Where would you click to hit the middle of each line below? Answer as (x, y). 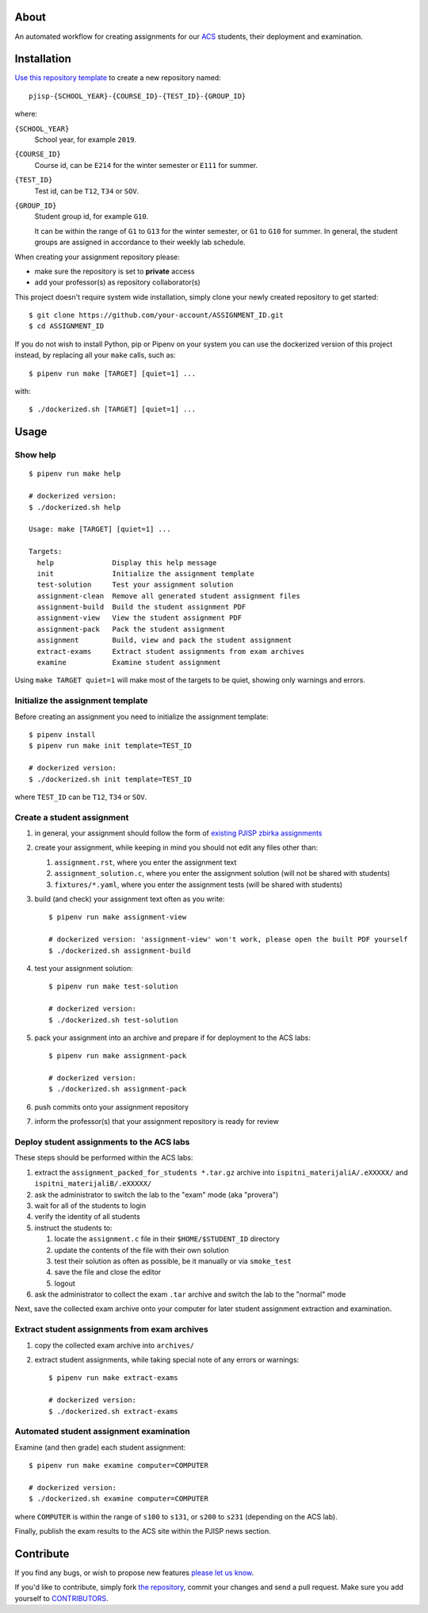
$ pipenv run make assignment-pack (118, 1056)
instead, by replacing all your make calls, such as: (95, 355)
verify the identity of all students (87, 1217)
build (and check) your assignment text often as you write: (130, 899)
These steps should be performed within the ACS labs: (104, 1158)
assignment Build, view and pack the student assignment (164, 640)
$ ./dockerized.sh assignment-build (120, 950)
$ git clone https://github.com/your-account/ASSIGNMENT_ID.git (157, 315)
